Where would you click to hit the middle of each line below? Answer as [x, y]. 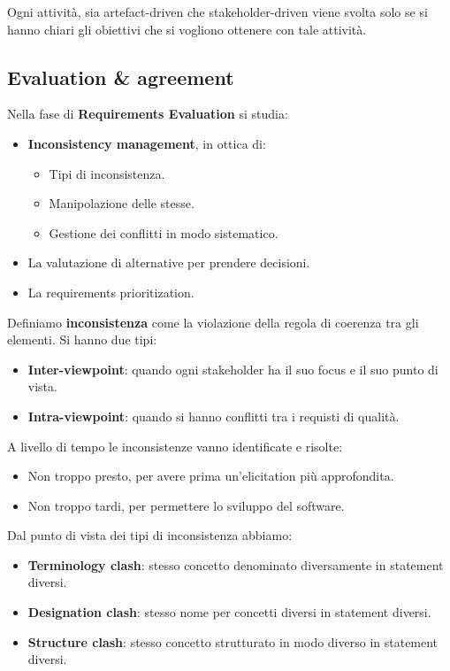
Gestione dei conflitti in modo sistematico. [164, 232]
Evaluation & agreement [121, 77]
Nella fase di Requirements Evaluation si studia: [148, 114]
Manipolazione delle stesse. [122, 203]
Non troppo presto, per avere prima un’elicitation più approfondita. [211, 476]
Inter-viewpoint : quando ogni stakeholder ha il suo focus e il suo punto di [233, 369]
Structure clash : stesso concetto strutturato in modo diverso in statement [233, 641]
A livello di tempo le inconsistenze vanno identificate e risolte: [175, 446]
